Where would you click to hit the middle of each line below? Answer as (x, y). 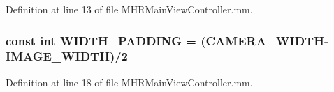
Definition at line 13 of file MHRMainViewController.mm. (129, 9)
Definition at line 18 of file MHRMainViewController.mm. (129, 82)
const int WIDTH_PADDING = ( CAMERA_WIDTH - (167, 40)
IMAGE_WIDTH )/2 (67, 56)
